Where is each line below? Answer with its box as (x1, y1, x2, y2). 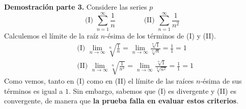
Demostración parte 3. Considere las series (4, 2, 147, 12)
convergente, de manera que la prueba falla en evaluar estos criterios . (4, 95, 239, 106)
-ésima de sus (200, 76, 242, 86)
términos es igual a (4, 85, 63, 96)
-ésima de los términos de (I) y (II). (105, 30, 216, 41)
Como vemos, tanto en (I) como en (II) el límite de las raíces (4, 76, 194, 86)
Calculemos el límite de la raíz (4, 30, 99, 41)
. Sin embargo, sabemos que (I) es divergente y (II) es (68, 85, 236, 96)
